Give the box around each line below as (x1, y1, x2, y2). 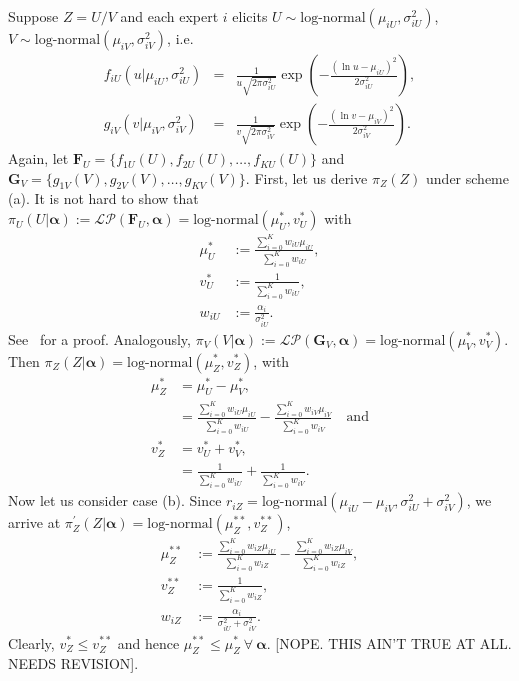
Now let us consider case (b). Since (8, 490, 222, 511)
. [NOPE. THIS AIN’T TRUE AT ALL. (266, 632, 512, 653)
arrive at (8, 512, 61, 533)
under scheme (426, 167, 509, 188)
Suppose (8, 6, 59, 26)
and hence (117, 632, 180, 653)
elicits (232, 6, 268, 26)
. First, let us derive (245, 167, 368, 188)
